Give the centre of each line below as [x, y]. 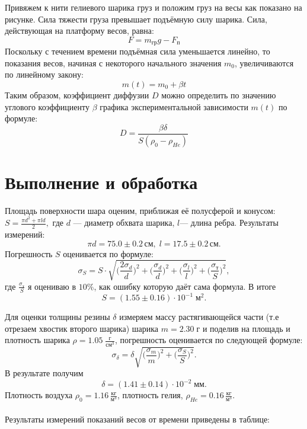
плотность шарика [37, 340]
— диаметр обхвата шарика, [124, 222]
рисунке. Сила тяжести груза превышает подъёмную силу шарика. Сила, [136, 19]
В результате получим [44, 373]
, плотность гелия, [150, 395]
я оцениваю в [52, 286]
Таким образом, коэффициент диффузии [77, 95]
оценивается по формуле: [108, 253]
